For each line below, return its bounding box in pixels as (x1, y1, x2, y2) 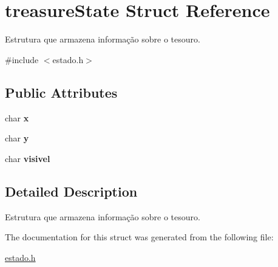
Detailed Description (5, 181, 138, 200)
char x (5, 111, 29, 124)
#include (5, 53, 39, 66)
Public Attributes (5, 83, 118, 101)
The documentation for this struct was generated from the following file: (5, 231, 274, 243)
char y (5, 132, 29, 144)
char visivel (5, 152, 50, 164)
